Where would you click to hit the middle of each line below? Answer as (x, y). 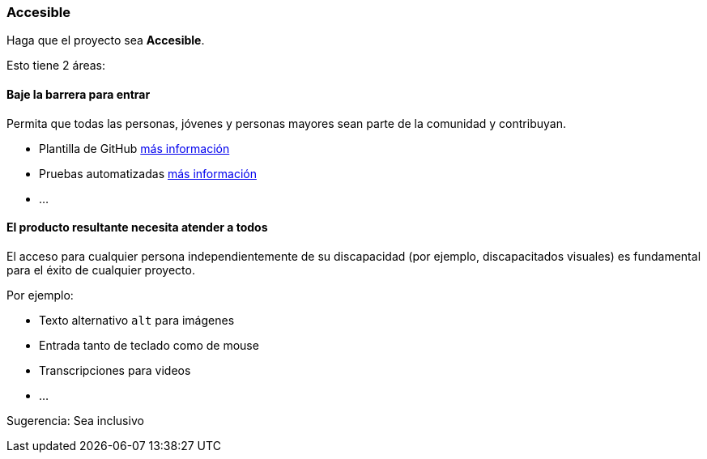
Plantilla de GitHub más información (134, 148)
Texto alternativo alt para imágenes (137, 320)
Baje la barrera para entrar (79, 94)
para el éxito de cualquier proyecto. (101, 270)
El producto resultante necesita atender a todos (137, 227)
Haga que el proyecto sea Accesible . (106, 40)
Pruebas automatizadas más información (148, 173)
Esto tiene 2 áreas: (56, 66)
